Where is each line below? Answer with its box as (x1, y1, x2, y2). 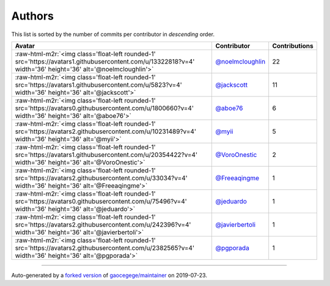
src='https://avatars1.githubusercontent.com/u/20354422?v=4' (15, 150, 198, 159)
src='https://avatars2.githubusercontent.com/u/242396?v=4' (15, 220, 191, 229)
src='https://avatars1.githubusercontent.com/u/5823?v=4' (15, 80, 183, 89)
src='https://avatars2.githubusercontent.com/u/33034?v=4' (15, 174, 188, 182)
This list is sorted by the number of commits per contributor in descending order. (11, 31, 215, 38)
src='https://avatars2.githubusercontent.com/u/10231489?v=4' (15, 127, 197, 136)
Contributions (272, 42, 314, 50)
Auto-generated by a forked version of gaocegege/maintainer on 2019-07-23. (11, 271, 208, 279)
